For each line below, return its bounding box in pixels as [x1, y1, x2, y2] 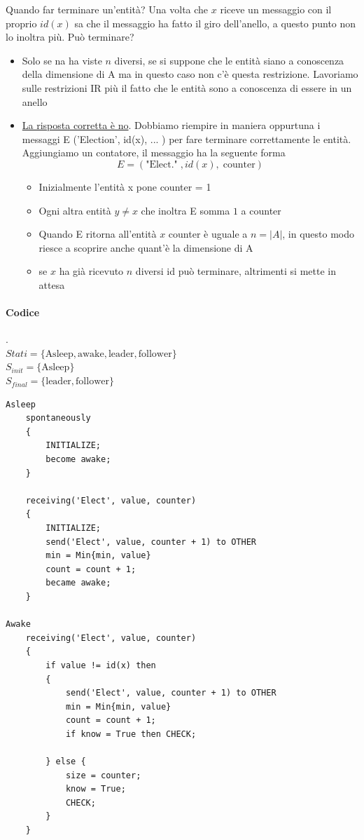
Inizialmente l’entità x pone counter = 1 [38, 179, 211, 194]
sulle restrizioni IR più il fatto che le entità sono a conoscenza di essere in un [22, 80, 352, 95]
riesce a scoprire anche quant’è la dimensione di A [38, 240, 253, 255]
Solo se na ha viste [22, 53, 102, 67]
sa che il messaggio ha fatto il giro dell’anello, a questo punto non [74, 15, 356, 30]
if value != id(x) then [45, 660, 156, 670]
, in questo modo [282, 226, 355, 241]
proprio [6, 15, 37, 30]
